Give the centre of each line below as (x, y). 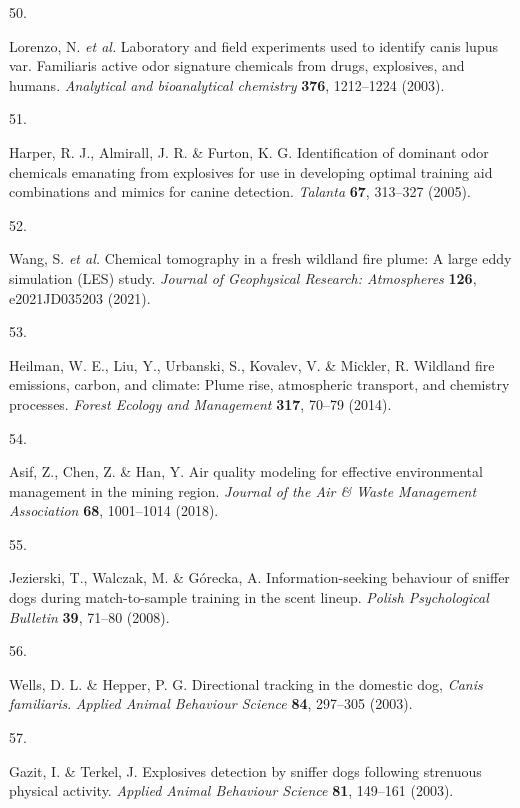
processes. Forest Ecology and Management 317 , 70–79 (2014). (200, 403)
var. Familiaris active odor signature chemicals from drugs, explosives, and (237, 65)
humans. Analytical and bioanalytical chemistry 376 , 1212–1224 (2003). (227, 84)
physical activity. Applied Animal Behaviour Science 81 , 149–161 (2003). (231, 790)
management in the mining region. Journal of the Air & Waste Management (243, 490)
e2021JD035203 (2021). (80, 297)
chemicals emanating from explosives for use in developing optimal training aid (251, 171)
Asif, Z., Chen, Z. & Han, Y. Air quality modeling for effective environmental (246, 471)
